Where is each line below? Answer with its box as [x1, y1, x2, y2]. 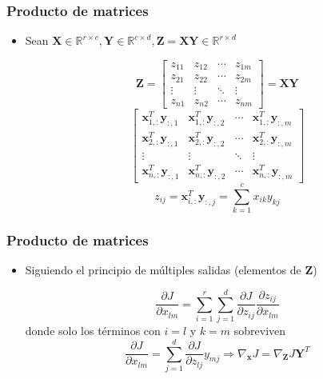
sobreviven [233, 322, 286, 339]
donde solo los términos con [25, 322, 161, 339]
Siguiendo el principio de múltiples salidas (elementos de [25, 261, 301, 278]
